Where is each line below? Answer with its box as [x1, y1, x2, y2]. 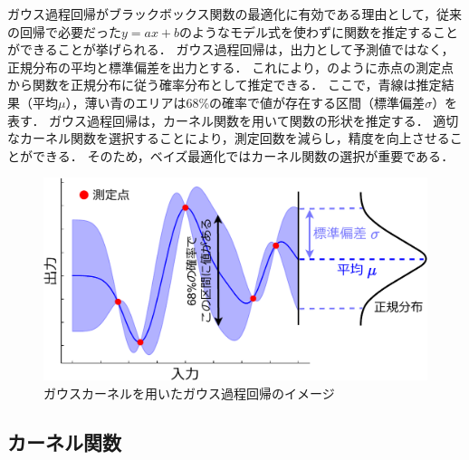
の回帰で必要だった [7, 22, 121, 41]
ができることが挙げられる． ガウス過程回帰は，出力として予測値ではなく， [7, 40, 455, 59]
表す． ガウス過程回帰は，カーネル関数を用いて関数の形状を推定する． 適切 [7, 110, 459, 129]
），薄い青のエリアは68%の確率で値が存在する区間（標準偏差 [65, 92, 426, 111]
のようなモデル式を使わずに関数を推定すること [179, 22, 459, 41]
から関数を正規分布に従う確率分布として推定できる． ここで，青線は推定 [7, 75, 442, 94]
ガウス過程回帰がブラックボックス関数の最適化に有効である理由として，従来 [7, 5, 463, 23]
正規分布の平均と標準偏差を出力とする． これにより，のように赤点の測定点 [7, 57, 454, 76]
